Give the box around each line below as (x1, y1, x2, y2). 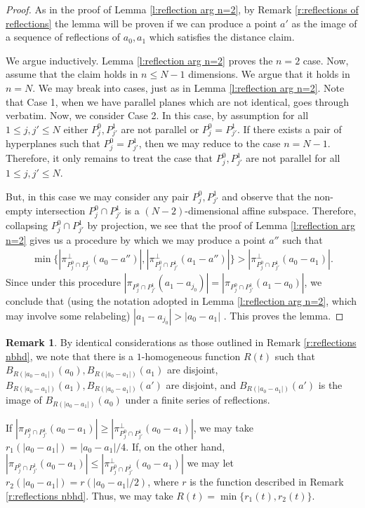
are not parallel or (121, 121, 199, 136)
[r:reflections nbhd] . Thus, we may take (6, 488, 173, 502)
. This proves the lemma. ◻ (223, 308, 344, 322)
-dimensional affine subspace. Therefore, (185, 203, 357, 218)
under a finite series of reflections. (125, 392, 270, 407)
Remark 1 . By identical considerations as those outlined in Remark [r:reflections (6, 334, 357, 349)
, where (147, 474, 179, 489)
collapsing (6, 218, 48, 233)
